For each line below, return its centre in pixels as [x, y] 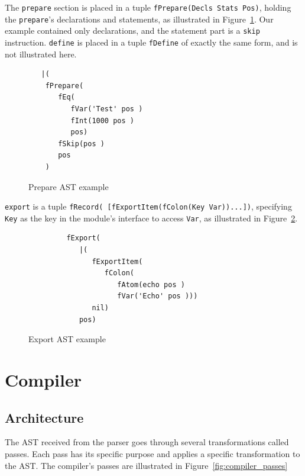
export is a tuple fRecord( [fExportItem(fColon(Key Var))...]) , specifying [148, 206]
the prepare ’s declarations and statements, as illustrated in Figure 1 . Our [139, 19]
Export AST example [67, 339]
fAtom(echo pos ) [151, 284]
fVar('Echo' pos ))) [158, 296]
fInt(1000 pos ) [102, 120]
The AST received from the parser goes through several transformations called [147, 442]
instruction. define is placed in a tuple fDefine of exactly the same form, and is [151, 42]
